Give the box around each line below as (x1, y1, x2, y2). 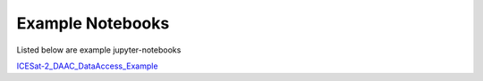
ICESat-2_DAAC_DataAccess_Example (16, 61, 158, 71)
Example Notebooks (16, 13, 170, 33)
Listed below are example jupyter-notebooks (16, 45, 182, 55)
